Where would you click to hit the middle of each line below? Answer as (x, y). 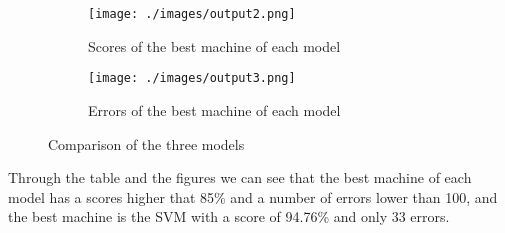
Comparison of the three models (146, 143)
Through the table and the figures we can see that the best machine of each (240, 177)
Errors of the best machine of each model (214, 109)
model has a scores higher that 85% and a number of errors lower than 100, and (253, 196)
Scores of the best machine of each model (214, 45)
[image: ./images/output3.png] (192, 78)
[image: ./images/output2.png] (192, 14)
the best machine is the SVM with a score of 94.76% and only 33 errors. (229, 216)
